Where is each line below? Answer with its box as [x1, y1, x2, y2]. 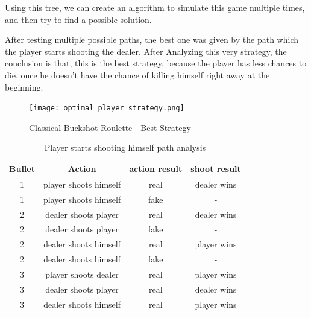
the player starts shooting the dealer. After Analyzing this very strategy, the [5, 45, 287, 57]
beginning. [5, 80, 43, 93]
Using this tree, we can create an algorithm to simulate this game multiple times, [5, 1, 305, 13]
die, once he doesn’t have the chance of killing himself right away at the [5, 68, 270, 81]
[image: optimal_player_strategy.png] [29, 104, 184, 113]
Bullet [9, 162, 35, 174]
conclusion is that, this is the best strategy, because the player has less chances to [5, 57, 307, 69]
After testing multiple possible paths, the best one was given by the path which [5, 33, 298, 46]
